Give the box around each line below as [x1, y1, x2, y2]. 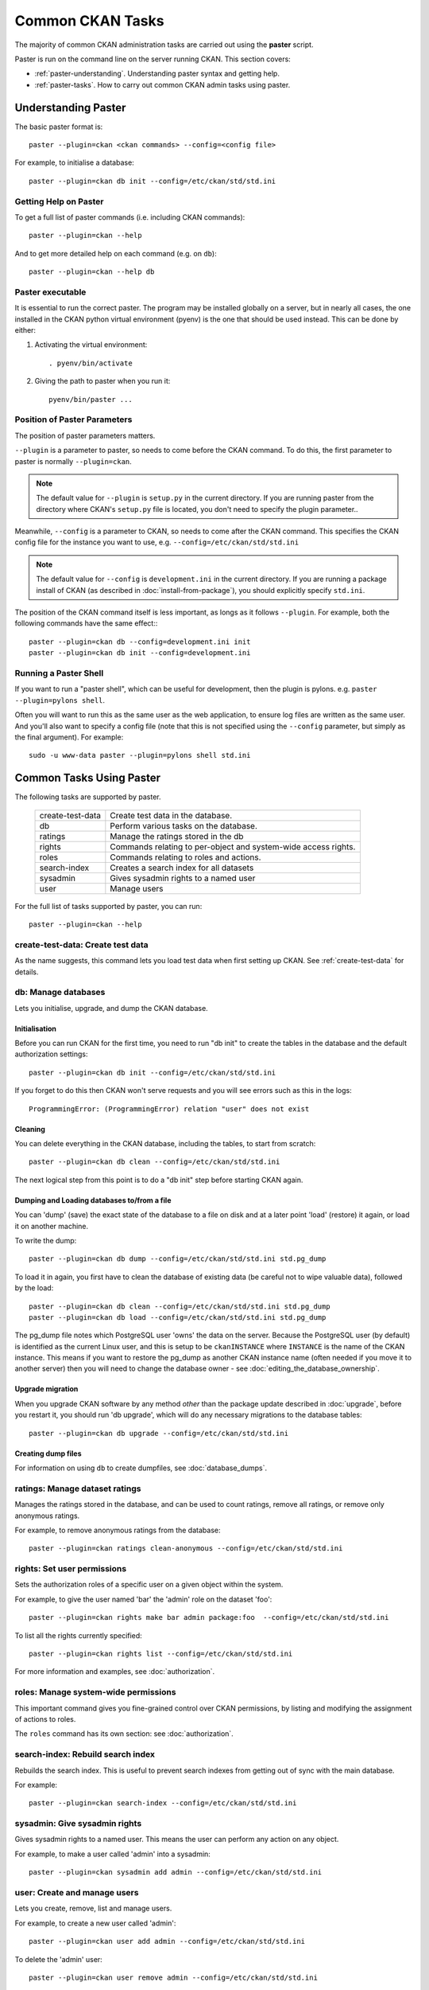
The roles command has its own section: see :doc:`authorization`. [14, 1729, 234, 1738]
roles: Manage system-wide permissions [14, 1687, 176, 1698]
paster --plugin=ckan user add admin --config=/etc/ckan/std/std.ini [29, 1937, 306, 1946]
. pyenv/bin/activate [48, 358, 133, 368]
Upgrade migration [14, 1384, 79, 1394]
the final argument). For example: [14, 732, 124, 742]
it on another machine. [14, 1221, 89, 1231]
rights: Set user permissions [14, 1563, 127, 1574]
